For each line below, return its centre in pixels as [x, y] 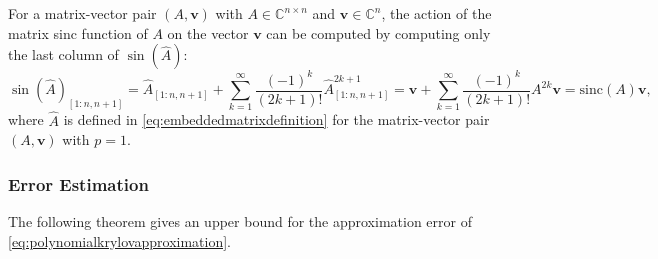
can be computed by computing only [378, 32]
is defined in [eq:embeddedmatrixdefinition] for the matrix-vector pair [276, 119]
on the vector [208, 32]
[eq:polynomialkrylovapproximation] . [119, 240]
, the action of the [436, 13]
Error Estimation [78, 183]
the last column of [63, 54]
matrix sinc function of [78, 32]
